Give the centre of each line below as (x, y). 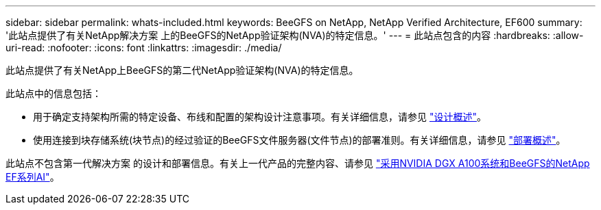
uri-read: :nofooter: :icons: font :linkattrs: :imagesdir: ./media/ (144, 48)
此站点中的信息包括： (54, 93)
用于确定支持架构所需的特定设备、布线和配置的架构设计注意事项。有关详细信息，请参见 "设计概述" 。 (260, 117)
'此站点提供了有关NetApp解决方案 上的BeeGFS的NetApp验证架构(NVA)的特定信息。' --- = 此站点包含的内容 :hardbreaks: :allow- (295, 35)
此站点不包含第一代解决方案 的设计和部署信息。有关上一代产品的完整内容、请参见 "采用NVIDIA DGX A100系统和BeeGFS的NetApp (298, 163)
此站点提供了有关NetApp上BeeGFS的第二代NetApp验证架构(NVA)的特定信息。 (182, 70)
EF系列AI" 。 (33, 177)
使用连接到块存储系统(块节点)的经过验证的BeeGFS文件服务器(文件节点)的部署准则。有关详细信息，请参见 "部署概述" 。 (299, 140)
